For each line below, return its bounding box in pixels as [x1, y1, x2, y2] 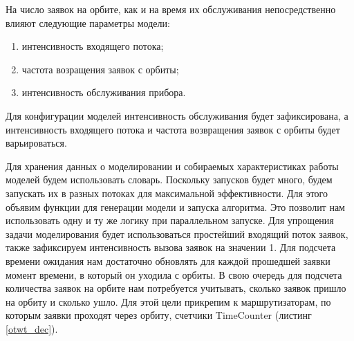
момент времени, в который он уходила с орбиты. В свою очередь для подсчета [6, 267, 342, 282]
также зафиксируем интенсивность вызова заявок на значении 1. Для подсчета [6, 240, 336, 255]
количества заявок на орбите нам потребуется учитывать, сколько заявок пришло [6, 281, 346, 295]
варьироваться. [6, 136, 67, 150]
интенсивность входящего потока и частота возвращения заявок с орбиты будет [6, 122, 340, 136]
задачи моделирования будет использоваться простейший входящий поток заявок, [6, 226, 348, 241]
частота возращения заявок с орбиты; [21, 62, 179, 76]
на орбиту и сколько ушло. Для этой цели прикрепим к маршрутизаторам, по [6, 294, 331, 308]
